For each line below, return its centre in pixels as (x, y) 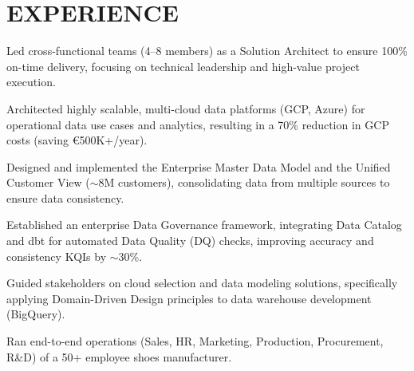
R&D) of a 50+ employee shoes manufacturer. (119, 356)
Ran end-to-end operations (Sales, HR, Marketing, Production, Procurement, (195, 341)
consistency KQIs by (57, 256)
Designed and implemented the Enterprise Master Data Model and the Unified (199, 166)
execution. (31, 82)
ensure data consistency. (65, 197)
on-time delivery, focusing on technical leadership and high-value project (183, 66)
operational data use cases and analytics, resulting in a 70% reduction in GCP (198, 124)
